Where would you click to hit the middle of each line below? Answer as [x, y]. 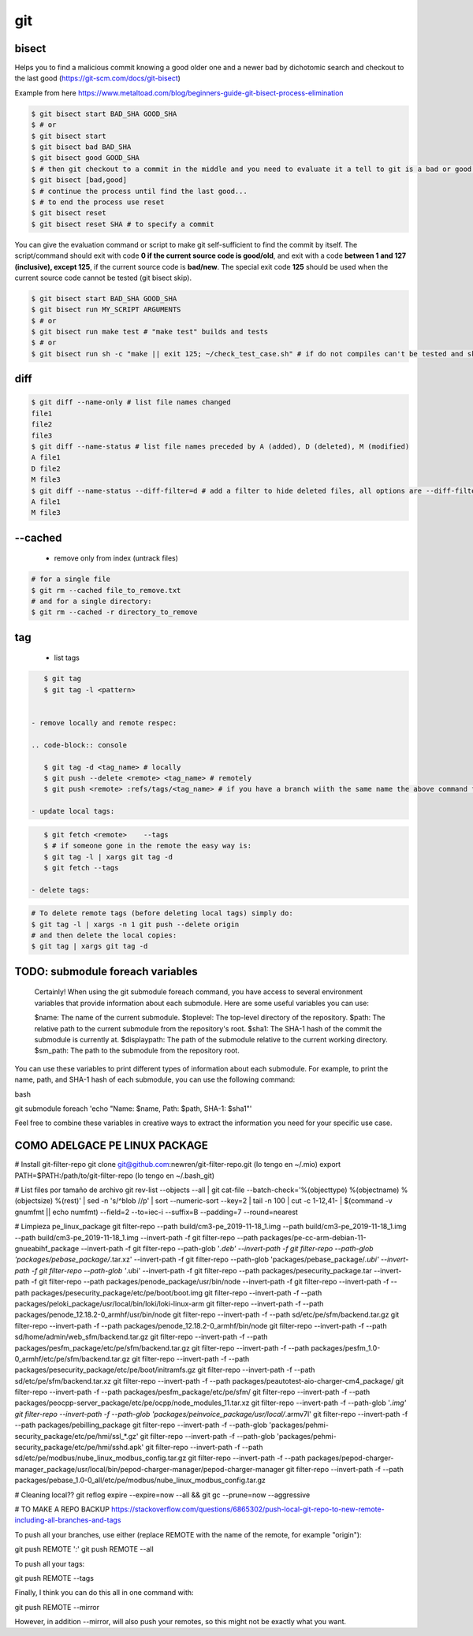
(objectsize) [34, 1201]
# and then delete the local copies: [104, 935]
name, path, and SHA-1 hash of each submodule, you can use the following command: [155, 1079]
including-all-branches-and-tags [68, 1520]
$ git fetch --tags [81, 868]
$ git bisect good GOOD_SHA [85, 158]
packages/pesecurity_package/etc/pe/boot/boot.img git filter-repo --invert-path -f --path [177, 1292]
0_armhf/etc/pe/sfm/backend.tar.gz [72, 1358]
